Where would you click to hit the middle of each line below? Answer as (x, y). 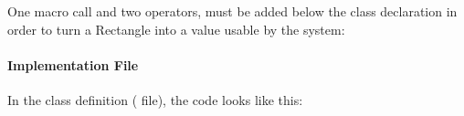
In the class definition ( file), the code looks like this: (155, 99)
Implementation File (73, 64)
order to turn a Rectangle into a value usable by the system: (176, 29)
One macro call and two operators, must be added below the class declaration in (232, 11)
